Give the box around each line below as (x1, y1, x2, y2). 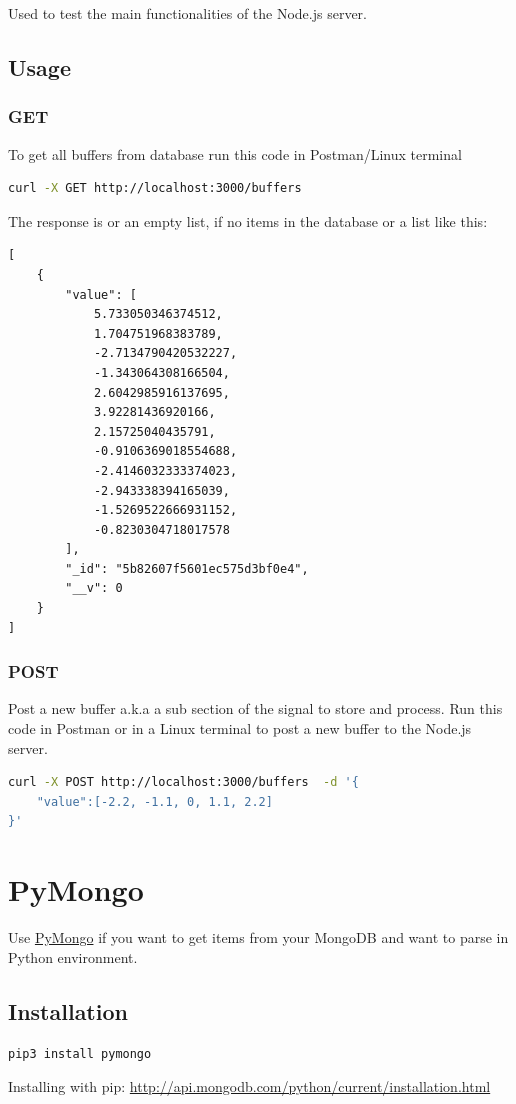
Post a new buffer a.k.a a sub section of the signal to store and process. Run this (8, 698, 503, 719)
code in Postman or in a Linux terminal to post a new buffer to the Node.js (8, 718, 472, 739)
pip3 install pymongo (8, 1046, 152, 1061)
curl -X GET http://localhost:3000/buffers (8, 181, 302, 196)
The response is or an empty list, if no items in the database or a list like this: (8, 210, 488, 231)
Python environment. (8, 946, 138, 967)
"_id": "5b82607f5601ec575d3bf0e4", (65, 561, 309, 576)
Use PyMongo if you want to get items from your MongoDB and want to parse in (8, 927, 509, 948)
